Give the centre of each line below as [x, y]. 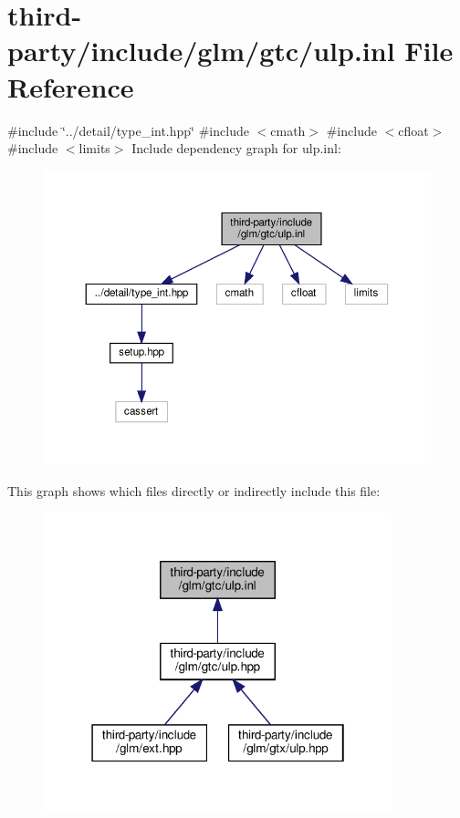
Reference [71, 86]
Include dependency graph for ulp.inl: [236, 148]
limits [94, 148]
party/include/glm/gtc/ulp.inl [201, 51]
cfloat [413, 130]
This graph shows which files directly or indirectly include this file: [194, 490]
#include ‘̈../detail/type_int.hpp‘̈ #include [128, 130]
